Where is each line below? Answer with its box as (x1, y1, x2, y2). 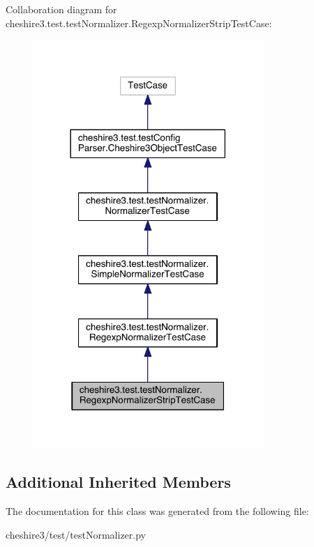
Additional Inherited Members (6, 471, 231, 493)
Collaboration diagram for (6, 2, 117, 16)
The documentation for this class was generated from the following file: (6, 504, 309, 518)
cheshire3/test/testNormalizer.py (6, 527, 146, 541)
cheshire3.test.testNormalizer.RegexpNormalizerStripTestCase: (6, 15, 272, 30)
